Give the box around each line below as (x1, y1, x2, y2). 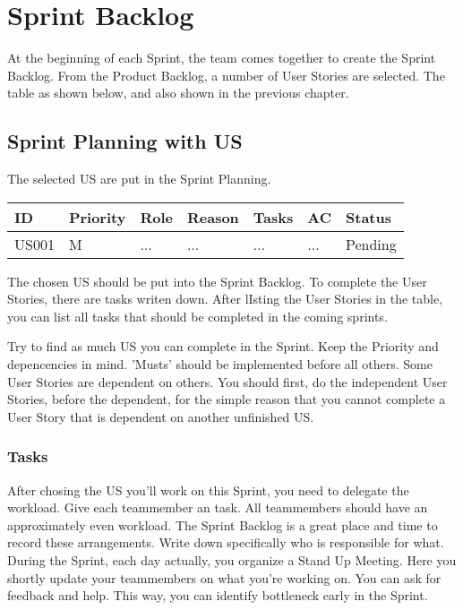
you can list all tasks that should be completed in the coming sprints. (7, 306, 388, 325)
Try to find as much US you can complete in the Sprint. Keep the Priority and (7, 337, 439, 356)
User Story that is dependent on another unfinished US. (7, 407, 314, 425)
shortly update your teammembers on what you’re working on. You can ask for (7, 568, 442, 587)
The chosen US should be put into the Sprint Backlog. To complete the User (7, 271, 427, 290)
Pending (346, 233, 397, 254)
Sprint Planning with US (7, 127, 243, 155)
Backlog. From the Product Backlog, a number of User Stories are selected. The (7, 65, 445, 84)
